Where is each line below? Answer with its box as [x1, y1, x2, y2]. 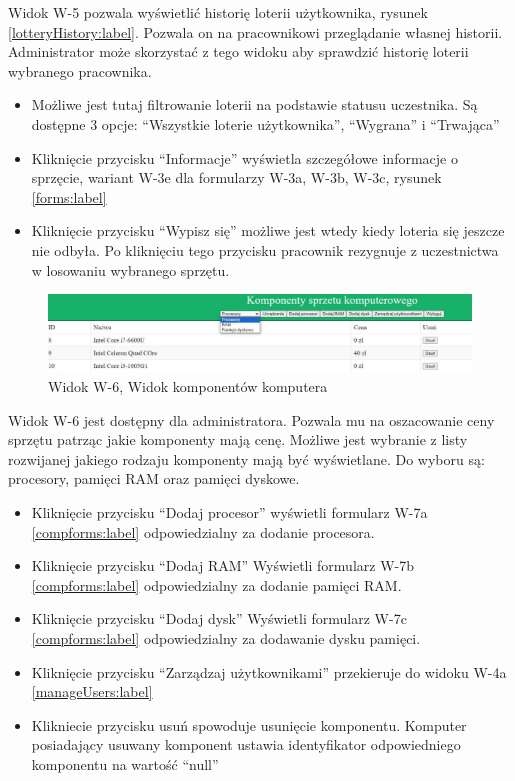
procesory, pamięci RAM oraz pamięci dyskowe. [8, 468, 300, 489]
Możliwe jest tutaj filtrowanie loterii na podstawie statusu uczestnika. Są [31, 94, 478, 115]
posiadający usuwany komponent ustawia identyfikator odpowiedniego [31, 734, 461, 755]
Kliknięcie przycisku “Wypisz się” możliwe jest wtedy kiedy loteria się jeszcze [31, 220, 505, 241]
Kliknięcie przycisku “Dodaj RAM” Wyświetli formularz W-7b [31, 555, 414, 576]
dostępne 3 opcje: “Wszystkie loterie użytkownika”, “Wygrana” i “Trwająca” [31, 113, 500, 134]
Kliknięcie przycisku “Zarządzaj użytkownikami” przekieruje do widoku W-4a [31, 661, 507, 682]
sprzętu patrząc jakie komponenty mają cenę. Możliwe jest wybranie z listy [8, 429, 468, 450]
